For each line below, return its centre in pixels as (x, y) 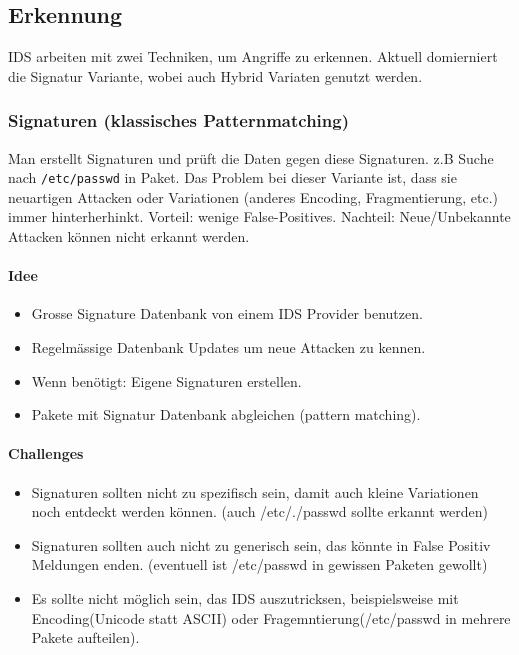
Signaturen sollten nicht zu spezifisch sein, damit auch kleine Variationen (255, 491)
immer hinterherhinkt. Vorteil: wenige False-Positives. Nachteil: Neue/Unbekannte (259, 216)
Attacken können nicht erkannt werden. (129, 236)
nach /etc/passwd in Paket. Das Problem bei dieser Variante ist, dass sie (232, 177)
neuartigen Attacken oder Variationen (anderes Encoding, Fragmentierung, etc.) (253, 196)
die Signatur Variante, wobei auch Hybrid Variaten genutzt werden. (215, 75)
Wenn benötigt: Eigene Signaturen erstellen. (166, 380)
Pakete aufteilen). (85, 637)
